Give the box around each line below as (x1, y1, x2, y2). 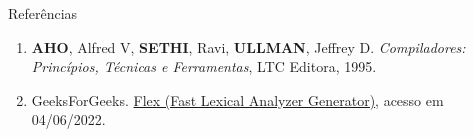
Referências (8, 3, 78, 23)
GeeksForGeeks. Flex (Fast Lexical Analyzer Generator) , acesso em (31, 89, 444, 110)
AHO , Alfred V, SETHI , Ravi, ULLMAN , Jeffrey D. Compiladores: (31, 36, 466, 57)
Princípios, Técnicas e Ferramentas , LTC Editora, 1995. (31, 56, 377, 77)
